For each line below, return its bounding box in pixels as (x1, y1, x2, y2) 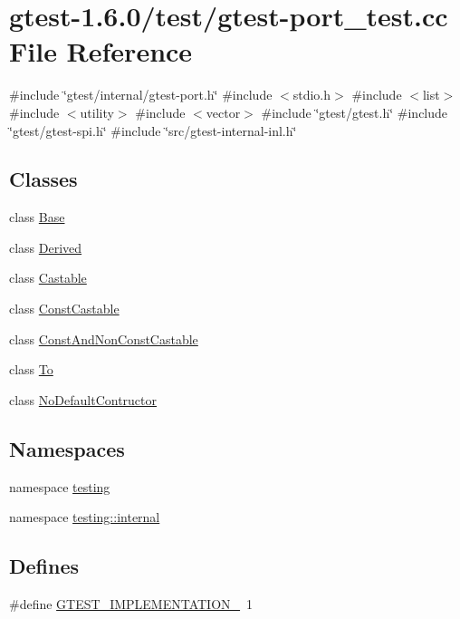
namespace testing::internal (9, 508, 160, 527)
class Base (9, 208, 65, 227)
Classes (9, 165, 78, 193)
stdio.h (292, 85, 331, 104)
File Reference (9, 33, 193, 70)
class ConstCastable (9, 299, 120, 318)
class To (9, 360, 53, 379)
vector (206, 102, 241, 121)
